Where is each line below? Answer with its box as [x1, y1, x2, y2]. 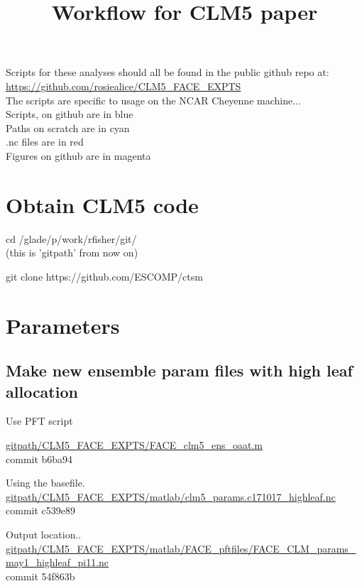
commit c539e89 [6, 503, 75, 518]
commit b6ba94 [6, 451, 73, 466]
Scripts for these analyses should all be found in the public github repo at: [6, 65, 329, 80]
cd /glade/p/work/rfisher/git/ [6, 231, 137, 246]
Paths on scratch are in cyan [6, 120, 130, 135]
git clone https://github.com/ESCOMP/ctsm [6, 268, 203, 283]
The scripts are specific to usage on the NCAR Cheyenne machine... [6, 92, 301, 107]
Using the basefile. [6, 475, 85, 490]
